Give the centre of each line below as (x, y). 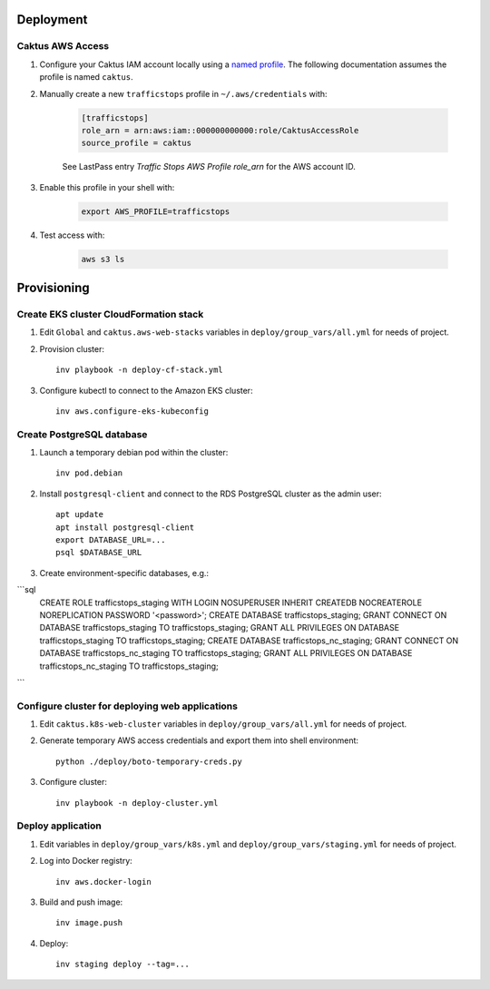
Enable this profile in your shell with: (107, 187)
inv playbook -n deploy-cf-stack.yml (140, 370)
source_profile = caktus (137, 143)
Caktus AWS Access (63, 46)
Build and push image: (81, 902)
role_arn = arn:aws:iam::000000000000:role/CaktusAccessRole (220, 130)
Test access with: (72, 235)
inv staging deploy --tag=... (123, 965)
